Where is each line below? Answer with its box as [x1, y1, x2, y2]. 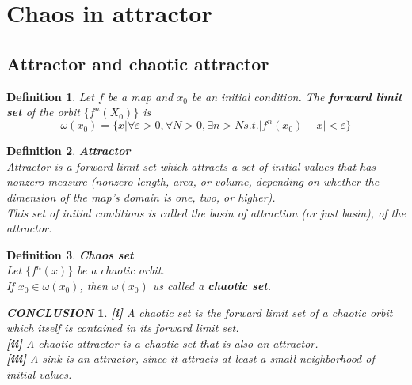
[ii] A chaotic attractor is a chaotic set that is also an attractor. [6, 334, 319, 351]
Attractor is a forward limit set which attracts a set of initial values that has [6, 157, 376, 174]
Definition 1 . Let [6, 88, 94, 104]
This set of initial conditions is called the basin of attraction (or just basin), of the [6, 204, 406, 221]
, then [79, 277, 108, 294]
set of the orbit [6, 104, 80, 120]
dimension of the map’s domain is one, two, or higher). [6, 189, 276, 206]
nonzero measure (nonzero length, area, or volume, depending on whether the [6, 173, 380, 190]
